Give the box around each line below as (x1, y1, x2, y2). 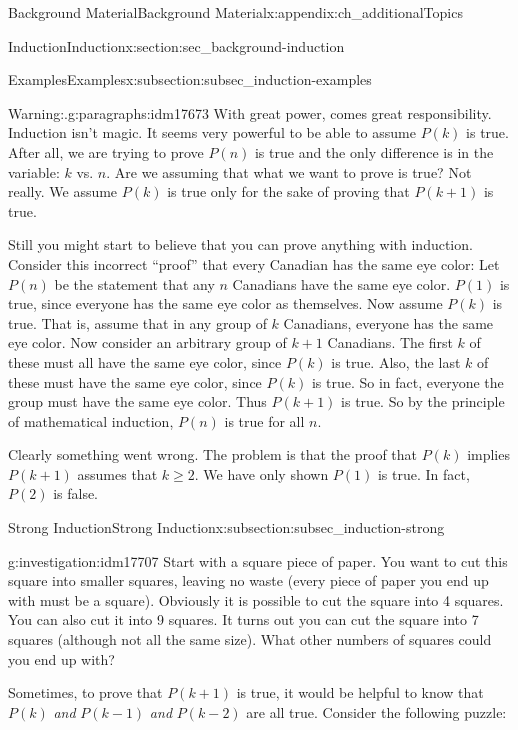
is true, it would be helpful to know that (236, 682, 484, 703)
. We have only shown (194, 463, 329, 484)
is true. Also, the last (331, 351, 461, 372)
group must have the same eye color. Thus (8, 391, 267, 412)
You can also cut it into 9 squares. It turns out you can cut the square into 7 (8, 609, 479, 630)
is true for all (224, 410, 305, 431)
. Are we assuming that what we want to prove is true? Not (106, 161, 472, 182)
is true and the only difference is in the (254, 141, 494, 162)
